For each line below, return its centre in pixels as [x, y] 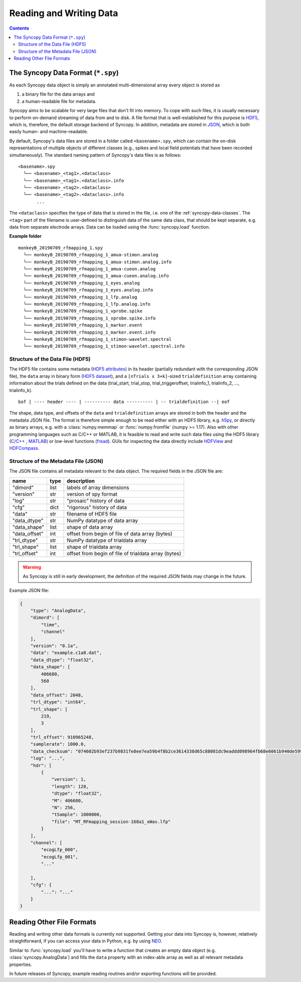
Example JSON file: [29, 590]
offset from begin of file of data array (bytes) [119, 534]
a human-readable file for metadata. [59, 101]
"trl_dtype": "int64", [58, 702]
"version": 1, [69, 779]
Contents [19, 28]
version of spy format [92, 494]
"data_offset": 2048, [57, 695]
